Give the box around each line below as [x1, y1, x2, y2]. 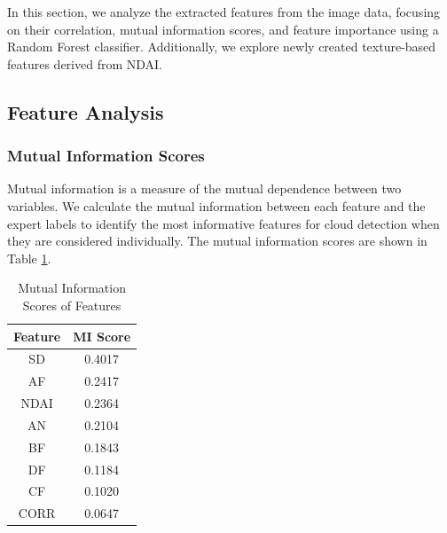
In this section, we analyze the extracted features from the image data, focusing [7, 3, 441, 20]
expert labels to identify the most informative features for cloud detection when [7, 214, 440, 232]
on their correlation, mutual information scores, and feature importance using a [7, 20, 439, 38]
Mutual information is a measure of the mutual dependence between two [7, 179, 402, 198]
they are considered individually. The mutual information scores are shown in [7, 231, 427, 250]
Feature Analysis [7, 98, 164, 125]
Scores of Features [22, 295, 122, 314]
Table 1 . [7, 248, 51, 267]
